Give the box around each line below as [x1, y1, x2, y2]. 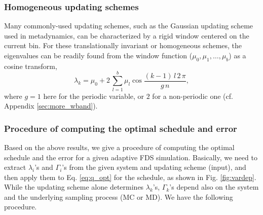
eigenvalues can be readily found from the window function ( [4, 50, 193, 60]
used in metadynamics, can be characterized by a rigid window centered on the [4, 30, 249, 41]
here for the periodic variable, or [43, 90, 144, 101]
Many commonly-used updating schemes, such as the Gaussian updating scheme [4, 20, 253, 31]
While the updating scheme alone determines [4, 182, 144, 192]
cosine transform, [4, 60, 57, 71]
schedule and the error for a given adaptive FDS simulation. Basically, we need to [4, 152, 257, 162]
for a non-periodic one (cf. [152, 90, 233, 101]
